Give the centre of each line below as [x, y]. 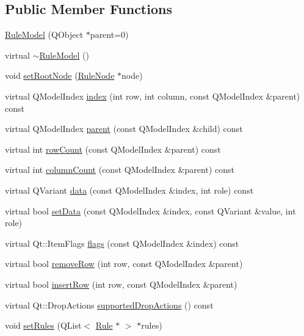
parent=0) [109, 35]
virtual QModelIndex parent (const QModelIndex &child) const [124, 129]
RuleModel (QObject [44, 35]
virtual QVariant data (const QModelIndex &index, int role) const [129, 190]
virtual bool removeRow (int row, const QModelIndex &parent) [124, 264]
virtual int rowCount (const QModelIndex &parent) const [113, 149]
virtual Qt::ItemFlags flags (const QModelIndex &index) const [122, 243]
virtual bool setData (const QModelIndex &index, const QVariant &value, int [150, 210]
